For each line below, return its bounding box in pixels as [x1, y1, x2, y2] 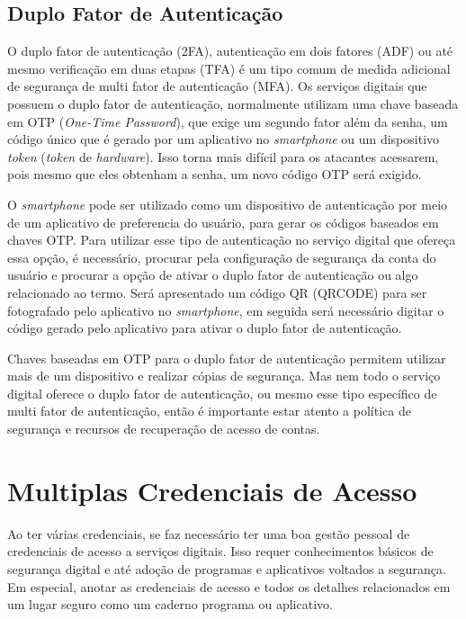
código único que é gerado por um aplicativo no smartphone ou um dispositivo [7, 130, 440, 148]
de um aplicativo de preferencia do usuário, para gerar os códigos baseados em [7, 212, 439, 231]
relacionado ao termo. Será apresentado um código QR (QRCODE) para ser [7, 283, 427, 301]
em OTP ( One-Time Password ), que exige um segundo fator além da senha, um [7, 112, 448, 130]
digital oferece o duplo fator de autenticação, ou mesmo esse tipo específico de [7, 383, 437, 402]
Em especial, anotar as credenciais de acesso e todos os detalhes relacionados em [7, 577, 451, 596]
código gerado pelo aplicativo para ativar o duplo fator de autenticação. [7, 318, 402, 337]
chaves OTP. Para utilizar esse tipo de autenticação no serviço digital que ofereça [7, 230, 456, 249]
